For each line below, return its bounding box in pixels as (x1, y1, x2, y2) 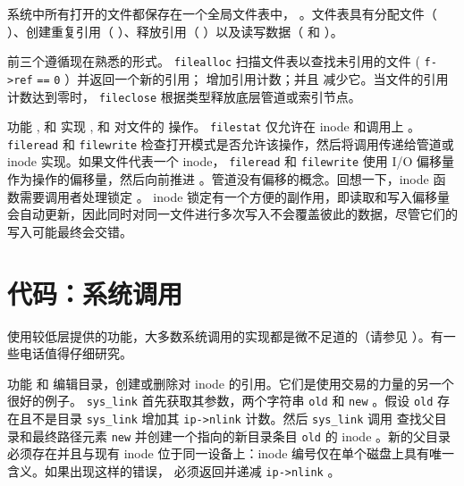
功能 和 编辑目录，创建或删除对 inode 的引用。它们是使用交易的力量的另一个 (7, 373, 454, 392)
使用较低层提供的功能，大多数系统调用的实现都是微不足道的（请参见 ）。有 (7, 326, 443, 345)
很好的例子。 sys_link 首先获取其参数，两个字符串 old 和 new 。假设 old (7, 391, 434, 410)
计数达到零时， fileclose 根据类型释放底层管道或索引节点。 (7, 87, 361, 105)
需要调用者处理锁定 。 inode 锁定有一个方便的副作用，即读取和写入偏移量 (19, 187, 451, 205)
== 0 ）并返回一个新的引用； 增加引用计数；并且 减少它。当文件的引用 (37, 69, 449, 88)
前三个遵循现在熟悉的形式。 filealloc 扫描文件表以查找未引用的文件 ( (7, 52, 420, 71)
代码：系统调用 (7, 274, 183, 311)
